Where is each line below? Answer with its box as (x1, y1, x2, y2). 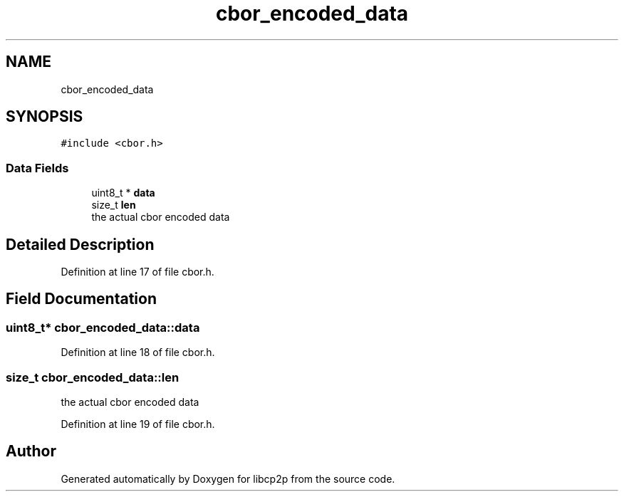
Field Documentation (6, 290, 157, 308)
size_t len (91, 199, 136, 211)
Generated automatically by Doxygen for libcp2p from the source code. (61, 472, 395, 485)
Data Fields (6, 160, 69, 175)
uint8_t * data (91, 187, 155, 199)
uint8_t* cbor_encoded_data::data (6, 320, 200, 335)
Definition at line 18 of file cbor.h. (61, 346, 215, 359)
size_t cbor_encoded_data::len (6, 370, 180, 384)
